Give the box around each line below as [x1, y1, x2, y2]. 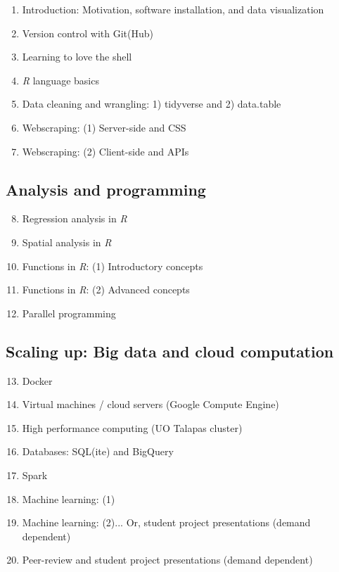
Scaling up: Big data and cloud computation [6, 340, 334, 362]
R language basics [22, 72, 99, 87]
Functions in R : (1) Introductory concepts [22, 258, 203, 273]
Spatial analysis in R [22, 234, 112, 249]
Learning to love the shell [22, 49, 132, 64]
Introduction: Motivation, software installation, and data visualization [22, 2, 324, 16]
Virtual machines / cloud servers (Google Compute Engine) [22, 397, 279, 412]
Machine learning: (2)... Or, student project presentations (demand [22, 515, 311, 530]
